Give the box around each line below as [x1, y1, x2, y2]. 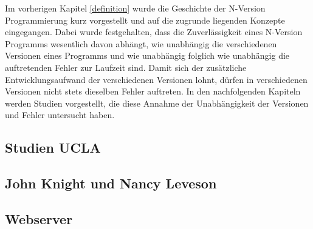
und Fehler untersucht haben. [5, 108, 115, 121]
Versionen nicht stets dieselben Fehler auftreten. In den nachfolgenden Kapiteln [5, 85, 301, 98]
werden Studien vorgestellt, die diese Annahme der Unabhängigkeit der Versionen [5, 96, 309, 109]
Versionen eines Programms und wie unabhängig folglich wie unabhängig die [5, 49, 290, 62]
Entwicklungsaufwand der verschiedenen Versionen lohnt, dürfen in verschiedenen [5, 73, 308, 85]
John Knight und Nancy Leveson [5, 174, 217, 193]
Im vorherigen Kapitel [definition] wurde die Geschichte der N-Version [5, 2, 266, 14]
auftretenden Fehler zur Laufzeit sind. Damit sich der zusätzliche [5, 61, 247, 73]
